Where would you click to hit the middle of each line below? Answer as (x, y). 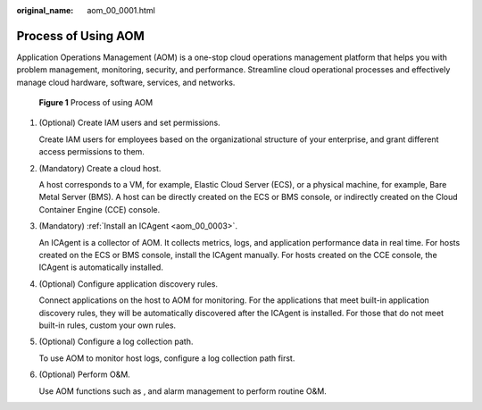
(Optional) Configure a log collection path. (116, 342)
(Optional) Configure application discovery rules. (129, 284)
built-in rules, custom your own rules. (108, 325)
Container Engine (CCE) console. (100, 209)
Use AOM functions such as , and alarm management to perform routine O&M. (183, 391)
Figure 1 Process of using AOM (96, 103)
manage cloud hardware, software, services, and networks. (126, 82)
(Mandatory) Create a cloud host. (100, 168)
